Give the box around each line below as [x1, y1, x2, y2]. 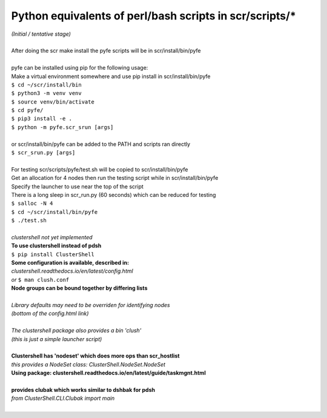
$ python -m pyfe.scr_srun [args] [11, 124, 114, 130]
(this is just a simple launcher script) [11, 335, 102, 342]
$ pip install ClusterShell [11, 251, 95, 257]
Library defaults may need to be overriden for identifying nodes [11, 302, 170, 309]
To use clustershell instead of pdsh [11, 242, 102, 250]
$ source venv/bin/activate [11, 98, 95, 105]
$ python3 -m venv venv [11, 90, 82, 97]
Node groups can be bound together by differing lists [11, 285, 148, 292]
